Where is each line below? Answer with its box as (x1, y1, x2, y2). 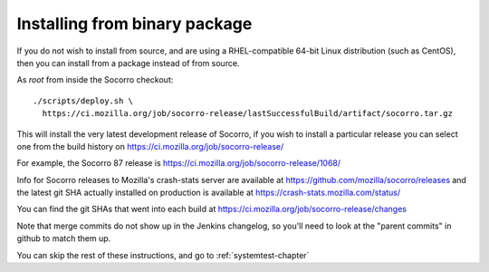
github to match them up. (16, 233, 111, 244)
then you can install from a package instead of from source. (16, 57, 240, 68)
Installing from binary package (16, 14, 253, 34)
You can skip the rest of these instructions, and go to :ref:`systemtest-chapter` (16, 249, 310, 260)
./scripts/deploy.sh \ (33, 95, 134, 106)
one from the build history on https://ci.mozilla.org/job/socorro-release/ (16, 141, 284, 151)
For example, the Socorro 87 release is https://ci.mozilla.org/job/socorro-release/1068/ (16, 158, 341, 169)
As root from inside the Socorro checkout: (16, 74, 174, 85)
